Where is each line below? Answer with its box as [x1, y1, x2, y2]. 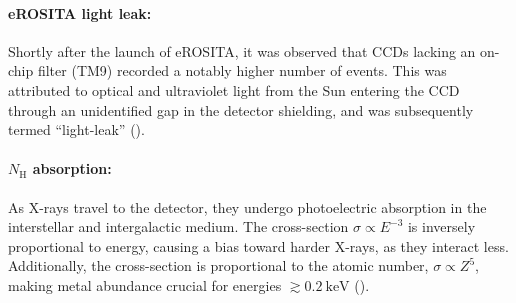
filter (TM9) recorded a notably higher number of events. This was [37, 60, 447, 81]
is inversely [407, 216, 476, 237]
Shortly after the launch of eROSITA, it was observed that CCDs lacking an [8, 40, 476, 61]
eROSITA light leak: [8, 2, 152, 23]
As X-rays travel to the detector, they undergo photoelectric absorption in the [8, 196, 487, 217]
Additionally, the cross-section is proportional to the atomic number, [8, 255, 429, 276]
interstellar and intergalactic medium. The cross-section [8, 216, 349, 237]
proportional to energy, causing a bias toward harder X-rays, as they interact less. [8, 235, 509, 256]
